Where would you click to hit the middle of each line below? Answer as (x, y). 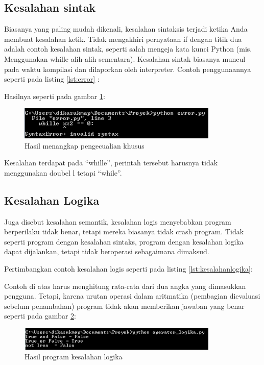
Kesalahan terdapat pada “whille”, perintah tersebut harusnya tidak (111, 163)
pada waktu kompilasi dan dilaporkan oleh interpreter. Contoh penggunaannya (128, 69)
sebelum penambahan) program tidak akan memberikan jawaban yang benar (124, 306)
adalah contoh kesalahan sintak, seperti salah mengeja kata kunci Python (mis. (128, 49)
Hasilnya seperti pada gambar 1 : (55, 96)
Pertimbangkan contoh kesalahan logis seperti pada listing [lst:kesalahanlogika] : (128, 268)
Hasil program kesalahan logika (74, 357)
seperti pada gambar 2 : (40, 316)
